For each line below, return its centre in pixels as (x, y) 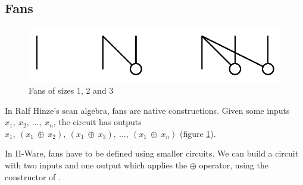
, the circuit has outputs (97, 122)
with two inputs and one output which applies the (96, 165)
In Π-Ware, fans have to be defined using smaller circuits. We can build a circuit (152, 153)
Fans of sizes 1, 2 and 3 (71, 90)
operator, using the (234, 165)
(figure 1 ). (198, 133)
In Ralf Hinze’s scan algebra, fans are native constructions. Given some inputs (147, 110)
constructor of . (33, 176)
